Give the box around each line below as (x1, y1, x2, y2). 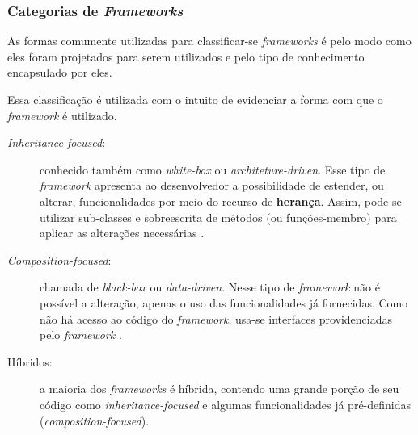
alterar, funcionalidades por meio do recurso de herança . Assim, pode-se (40, 192, 402, 209)
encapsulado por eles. (7, 64, 112, 81)
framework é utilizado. (7, 107, 117, 123)
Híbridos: (7, 353, 53, 370)
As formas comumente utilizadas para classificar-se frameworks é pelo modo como (7, 32, 412, 49)
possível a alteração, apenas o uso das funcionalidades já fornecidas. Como (40, 294, 408, 311)
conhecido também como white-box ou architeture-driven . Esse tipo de (40, 161, 386, 178)
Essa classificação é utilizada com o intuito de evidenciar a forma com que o (7, 91, 383, 107)
